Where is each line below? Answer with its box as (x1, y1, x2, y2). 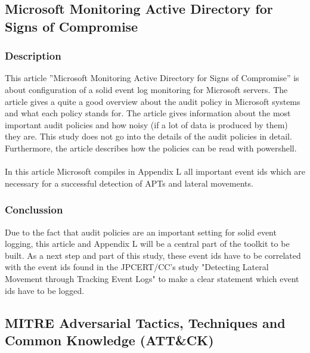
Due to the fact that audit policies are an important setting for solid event (5, 225, 277, 238)
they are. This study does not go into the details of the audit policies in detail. (5, 130, 292, 143)
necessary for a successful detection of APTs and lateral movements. (5, 176, 253, 189)
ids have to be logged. (5, 284, 85, 296)
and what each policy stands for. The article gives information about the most (5, 107, 291, 119)
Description (5, 48, 61, 63)
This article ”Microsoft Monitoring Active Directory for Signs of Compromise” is (5, 72, 299, 84)
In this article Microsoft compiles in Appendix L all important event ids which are (5, 165, 305, 178)
